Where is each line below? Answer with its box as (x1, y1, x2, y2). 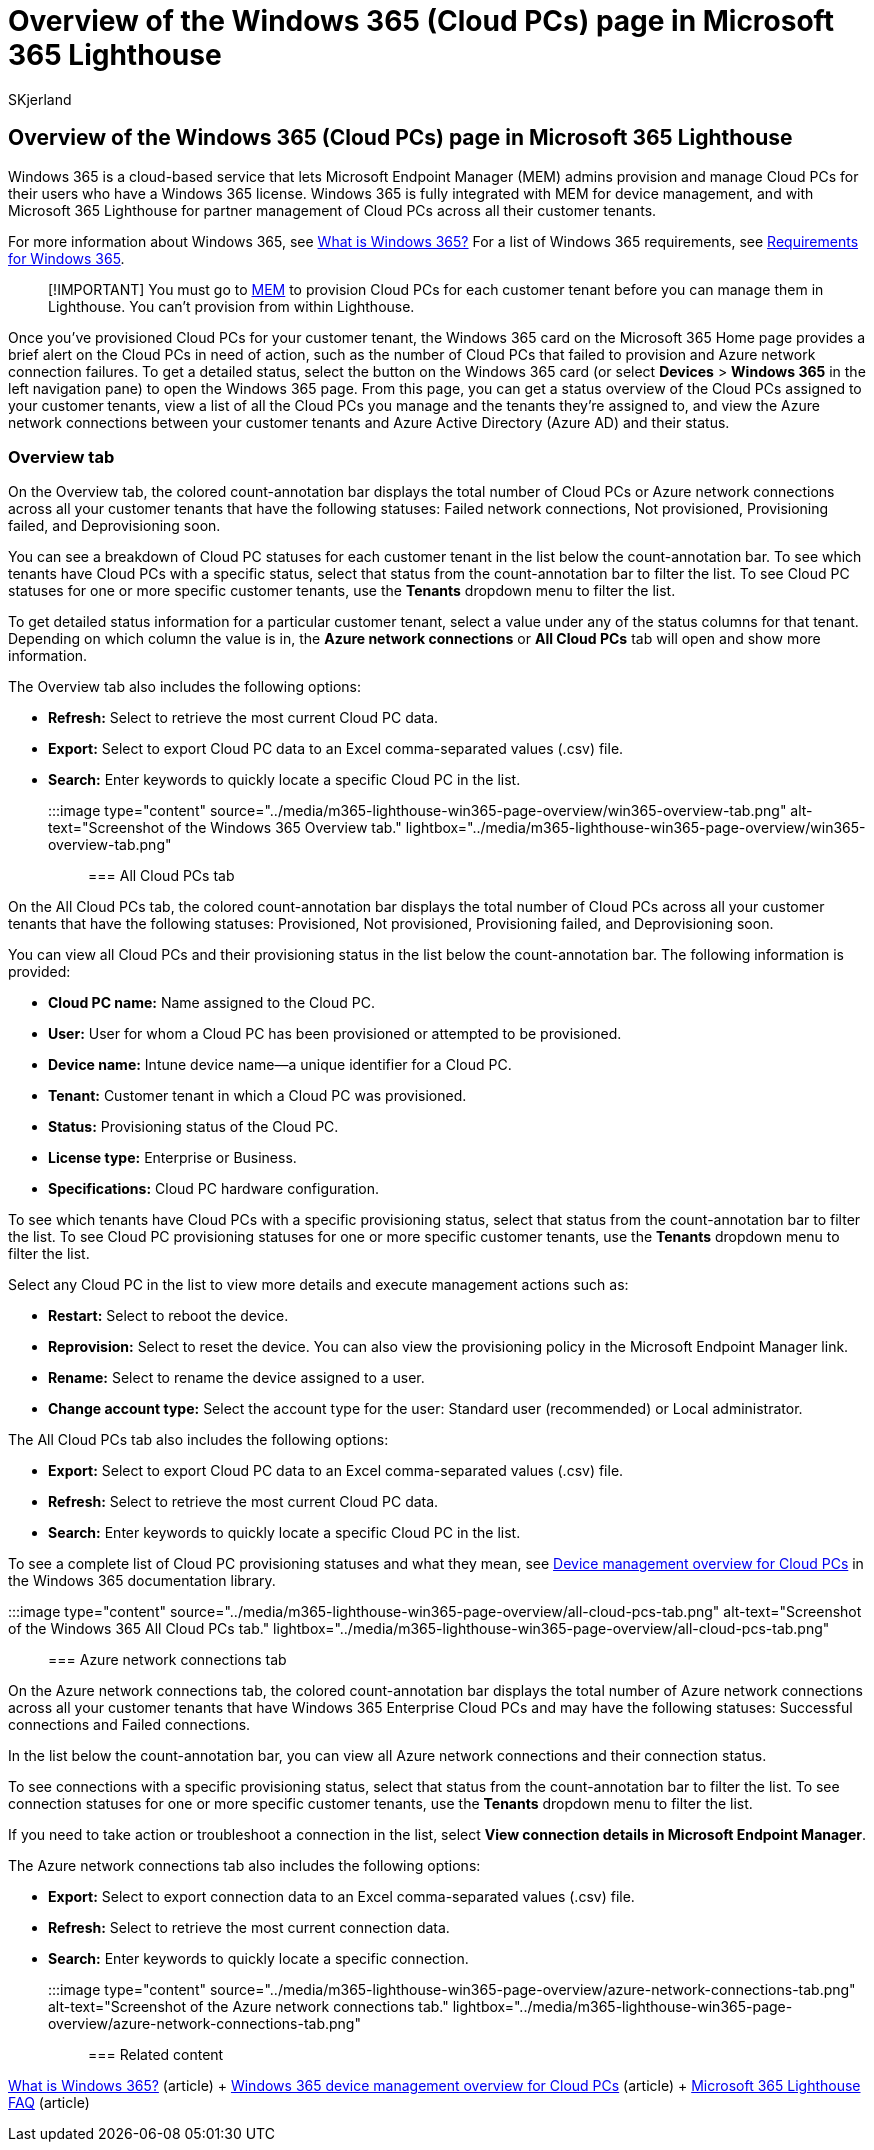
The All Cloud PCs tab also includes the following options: (8, 1431, 389, 1449)
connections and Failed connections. (8, 1716, 251, 1734)
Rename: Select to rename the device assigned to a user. (48, 1369, 425, 1387)
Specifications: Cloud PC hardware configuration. (48, 1180, 380, 1198)
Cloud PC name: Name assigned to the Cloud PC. (48, 994, 375, 1012)
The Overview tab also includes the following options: (8, 678, 362, 696)
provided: (8, 963, 71, 981)
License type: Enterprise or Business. (48, 1149, 297, 1167)
